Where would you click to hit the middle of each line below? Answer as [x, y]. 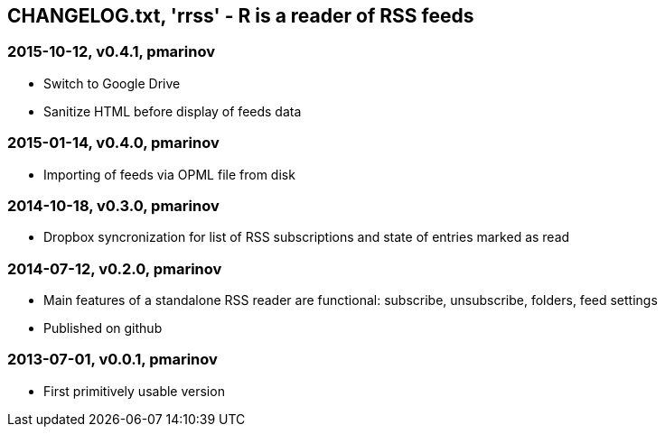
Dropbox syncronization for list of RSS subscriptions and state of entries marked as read [307, 237]
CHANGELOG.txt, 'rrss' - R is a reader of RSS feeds [241, 16]
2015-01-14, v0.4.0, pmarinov [113, 143]
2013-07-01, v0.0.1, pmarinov [112, 360]
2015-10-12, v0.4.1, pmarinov [111, 52]
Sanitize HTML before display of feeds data [173, 111]
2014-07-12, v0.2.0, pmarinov [115, 268]
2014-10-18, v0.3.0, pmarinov [113, 205]
